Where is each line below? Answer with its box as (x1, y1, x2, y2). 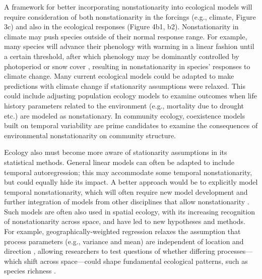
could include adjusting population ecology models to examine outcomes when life (4, 90, 257, 101)
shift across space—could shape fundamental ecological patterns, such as (24, 255, 248, 266)
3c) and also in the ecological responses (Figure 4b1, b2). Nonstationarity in (4, 21, 239, 32)
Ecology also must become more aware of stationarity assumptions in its (4, 147, 227, 157)
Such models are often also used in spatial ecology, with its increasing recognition (4, 206, 255, 216)
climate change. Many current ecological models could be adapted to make (4, 71, 234, 81)
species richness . (4, 265, 56, 276)
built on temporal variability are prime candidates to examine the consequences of (4, 120, 258, 131)
